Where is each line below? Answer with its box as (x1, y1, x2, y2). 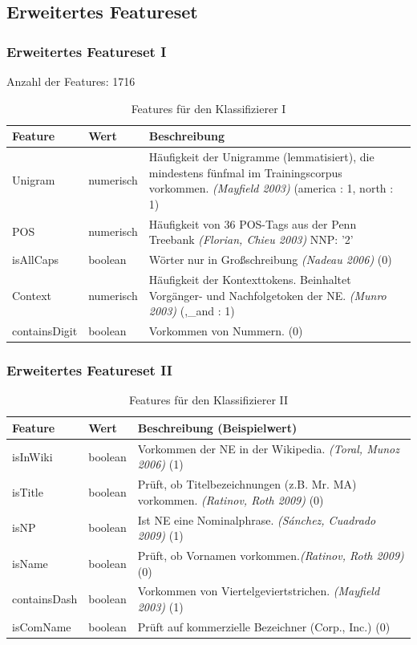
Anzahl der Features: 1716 (6, 73, 136, 89)
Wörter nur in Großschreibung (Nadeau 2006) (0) (148, 251, 392, 268)
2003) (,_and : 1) (148, 302, 235, 319)
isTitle (12, 483, 43, 500)
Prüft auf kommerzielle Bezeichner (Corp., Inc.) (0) (137, 618, 391, 635)
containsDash (12, 590, 78, 607)
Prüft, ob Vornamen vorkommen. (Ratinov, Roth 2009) (137, 547, 404, 564)
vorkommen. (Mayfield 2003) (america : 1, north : (148, 180, 394, 197)
